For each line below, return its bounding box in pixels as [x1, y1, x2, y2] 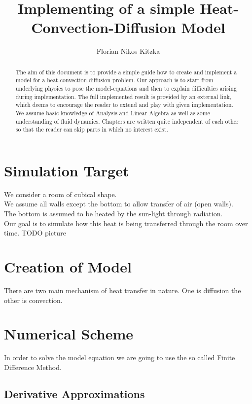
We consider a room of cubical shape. [4, 189, 117, 199]
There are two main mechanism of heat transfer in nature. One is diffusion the [4, 285, 241, 295]
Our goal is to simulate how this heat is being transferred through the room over [4, 218, 248, 228]
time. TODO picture [4, 228, 66, 238]
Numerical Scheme [4, 324, 134, 344]
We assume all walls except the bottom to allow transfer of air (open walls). [4, 199, 233, 209]
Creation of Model [4, 257, 132, 277]
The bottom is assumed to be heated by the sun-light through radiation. [4, 208, 223, 219]
